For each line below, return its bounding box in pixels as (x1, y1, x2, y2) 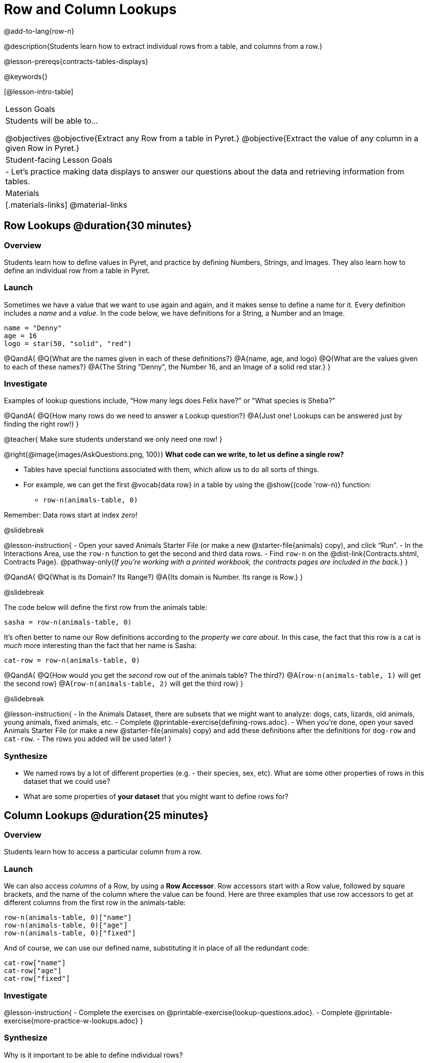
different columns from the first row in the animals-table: (4, 898, 186, 907)
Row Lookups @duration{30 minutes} (4, 219, 192, 232)
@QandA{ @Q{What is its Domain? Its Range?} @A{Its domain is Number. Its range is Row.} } (4, 573, 303, 582)
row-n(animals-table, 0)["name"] (4, 913, 132, 922)
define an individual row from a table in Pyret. (4, 266, 150, 275)
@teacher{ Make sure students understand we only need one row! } (4, 435, 223, 444)
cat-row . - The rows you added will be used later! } (4, 735, 172, 743)
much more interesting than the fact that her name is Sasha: (4, 641, 197, 650)
